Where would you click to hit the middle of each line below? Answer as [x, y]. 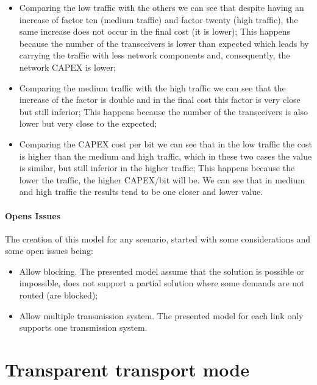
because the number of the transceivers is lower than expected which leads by [164, 43]
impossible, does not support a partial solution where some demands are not [162, 283]
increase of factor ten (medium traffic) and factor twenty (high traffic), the [158, 19]
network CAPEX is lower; [67, 67]
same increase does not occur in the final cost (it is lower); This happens [155, 31]
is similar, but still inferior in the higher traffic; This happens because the [157, 168]
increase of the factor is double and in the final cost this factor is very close [160, 100]
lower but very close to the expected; [88, 123]
